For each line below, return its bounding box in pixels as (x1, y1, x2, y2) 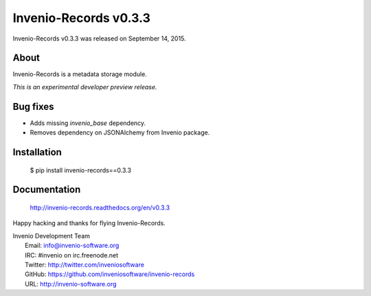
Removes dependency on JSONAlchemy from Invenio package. (30, 128, 210, 137)
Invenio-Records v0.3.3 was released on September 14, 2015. (12, 34, 186, 43)
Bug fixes (12, 100, 54, 113)
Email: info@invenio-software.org (25, 241, 120, 250)
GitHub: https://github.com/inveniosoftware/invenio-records (25, 270, 195, 278)
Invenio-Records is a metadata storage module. (12, 70, 147, 78)
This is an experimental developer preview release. (12, 82, 157, 91)
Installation (12, 146, 62, 158)
